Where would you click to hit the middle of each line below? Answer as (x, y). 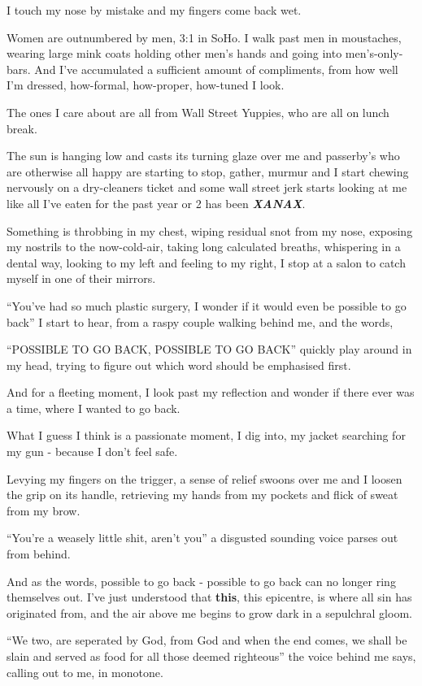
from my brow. (44, 510)
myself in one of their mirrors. (81, 278)
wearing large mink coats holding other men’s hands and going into (174, 53)
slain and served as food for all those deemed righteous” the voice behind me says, (211, 656)
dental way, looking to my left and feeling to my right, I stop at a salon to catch (206, 262)
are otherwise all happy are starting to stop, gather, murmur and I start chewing (208, 171)
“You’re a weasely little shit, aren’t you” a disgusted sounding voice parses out (202, 538)
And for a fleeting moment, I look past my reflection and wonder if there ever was (211, 392)
